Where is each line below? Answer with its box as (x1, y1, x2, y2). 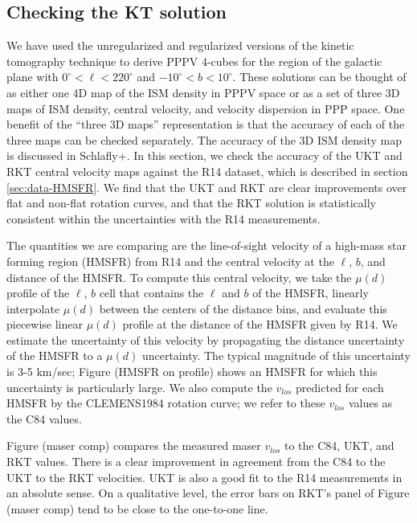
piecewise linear (6, 316, 83, 333)
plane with (6, 68, 59, 85)
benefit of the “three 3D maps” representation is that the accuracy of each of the (6, 116, 405, 133)
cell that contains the (99, 284, 204, 301)
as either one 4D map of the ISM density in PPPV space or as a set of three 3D (6, 84, 400, 100)
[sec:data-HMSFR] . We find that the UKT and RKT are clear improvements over (6, 178, 407, 195)
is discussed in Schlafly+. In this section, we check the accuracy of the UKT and (6, 147, 403, 164)
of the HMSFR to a (6, 347, 103, 364)
